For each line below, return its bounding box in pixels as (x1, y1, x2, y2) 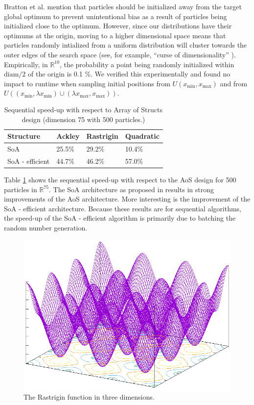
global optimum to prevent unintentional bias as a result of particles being (4, 11, 227, 21)
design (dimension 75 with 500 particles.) (22, 114, 145, 124)
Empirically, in (4, 59, 48, 69)
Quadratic (125, 131, 160, 141)
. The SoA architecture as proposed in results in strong (48, 184, 214, 194)
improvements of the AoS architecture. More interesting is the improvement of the (4, 194, 251, 204)
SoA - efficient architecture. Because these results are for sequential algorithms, (4, 203, 241, 213)
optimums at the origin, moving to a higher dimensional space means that (4, 30, 226, 40)
